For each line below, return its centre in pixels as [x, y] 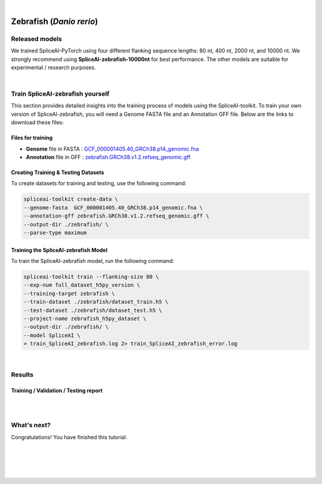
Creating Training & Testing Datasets [58, 173]
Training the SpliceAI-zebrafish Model [59, 250]
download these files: [37, 122]
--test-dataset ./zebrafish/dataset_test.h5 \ [93, 310]
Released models [36, 39]
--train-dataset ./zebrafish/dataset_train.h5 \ [96, 302]
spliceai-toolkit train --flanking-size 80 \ [91, 277]
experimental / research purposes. [53, 67]
